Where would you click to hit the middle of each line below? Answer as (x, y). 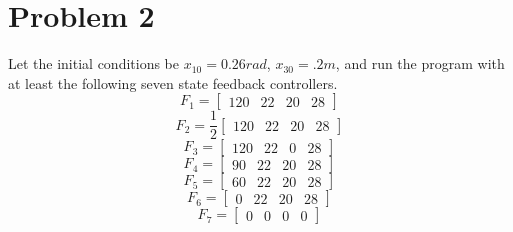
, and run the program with (420, 63)
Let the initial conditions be (94, 63)
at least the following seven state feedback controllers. (173, 82)
